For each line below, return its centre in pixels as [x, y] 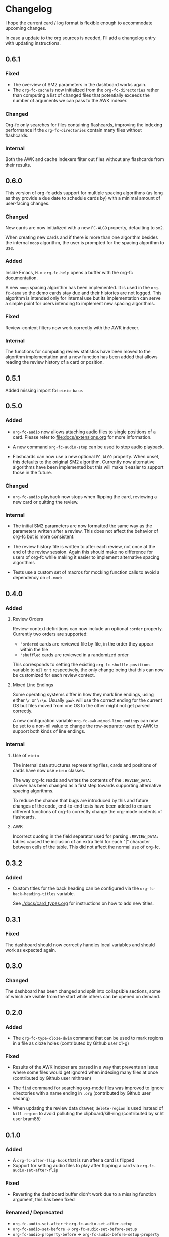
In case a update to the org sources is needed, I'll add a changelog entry [81, 38]
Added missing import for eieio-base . [44, 390]
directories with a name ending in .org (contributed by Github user [82, 1093]
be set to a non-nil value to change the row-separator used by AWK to [86, 726]
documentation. [22, 278]
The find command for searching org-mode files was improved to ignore [88, 1088]
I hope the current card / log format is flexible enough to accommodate [79, 23]
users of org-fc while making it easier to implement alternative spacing [86, 557]
